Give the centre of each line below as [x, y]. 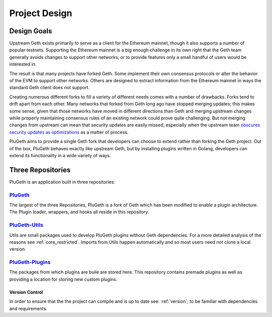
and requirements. [28, 308]
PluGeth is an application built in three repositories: [62, 182]
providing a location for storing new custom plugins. [63, 279]
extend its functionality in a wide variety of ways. [60, 155]
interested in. [23, 64]
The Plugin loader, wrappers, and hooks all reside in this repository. [79, 212]
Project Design [41, 13]
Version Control [26, 292]
